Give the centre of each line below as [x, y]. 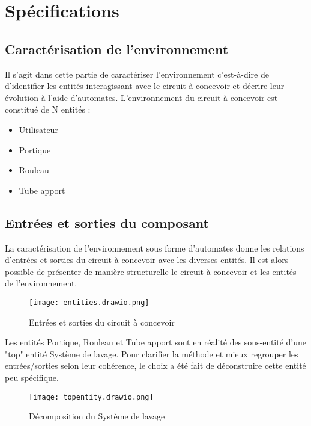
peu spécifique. [32, 377]
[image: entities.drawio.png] [89, 302]
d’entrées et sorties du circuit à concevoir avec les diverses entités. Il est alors [147, 260]
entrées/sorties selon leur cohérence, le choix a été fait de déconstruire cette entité [155, 366]
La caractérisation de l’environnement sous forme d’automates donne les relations [155, 248]
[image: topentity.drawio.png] [91, 397]
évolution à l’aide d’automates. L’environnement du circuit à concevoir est [141, 97]
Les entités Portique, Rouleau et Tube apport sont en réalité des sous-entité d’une [156, 342]
